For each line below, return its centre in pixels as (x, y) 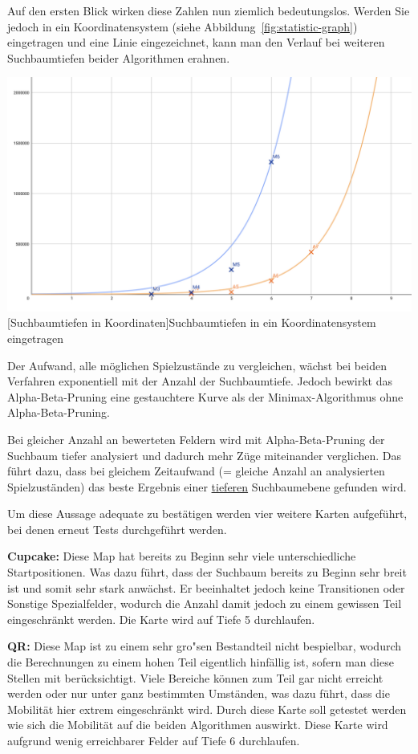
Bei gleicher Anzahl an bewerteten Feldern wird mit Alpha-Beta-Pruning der (196, 439)
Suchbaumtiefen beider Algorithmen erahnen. (119, 57)
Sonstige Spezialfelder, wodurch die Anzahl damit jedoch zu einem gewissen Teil (205, 603)
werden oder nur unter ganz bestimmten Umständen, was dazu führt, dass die (199, 693)
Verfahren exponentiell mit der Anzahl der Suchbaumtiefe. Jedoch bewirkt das (200, 381)
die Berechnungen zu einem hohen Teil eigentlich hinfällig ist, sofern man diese (201, 662)
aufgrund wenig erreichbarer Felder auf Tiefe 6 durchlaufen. (154, 740)
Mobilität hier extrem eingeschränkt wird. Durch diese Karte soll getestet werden (207, 709)
